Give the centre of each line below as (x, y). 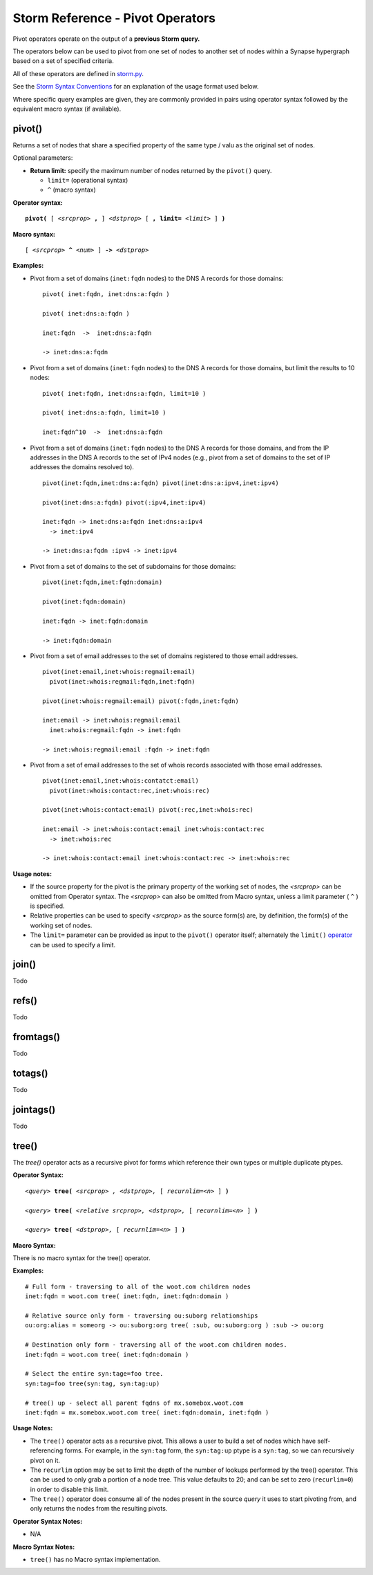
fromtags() (37, 1037)
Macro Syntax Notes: (44, 1547)
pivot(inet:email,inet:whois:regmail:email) (119, 672)
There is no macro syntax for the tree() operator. (82, 1258)
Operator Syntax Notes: (48, 1521)
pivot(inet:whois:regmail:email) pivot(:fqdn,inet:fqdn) (141, 701)
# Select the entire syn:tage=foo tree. (94, 1374)
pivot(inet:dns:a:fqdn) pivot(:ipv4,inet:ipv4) (124, 502)
